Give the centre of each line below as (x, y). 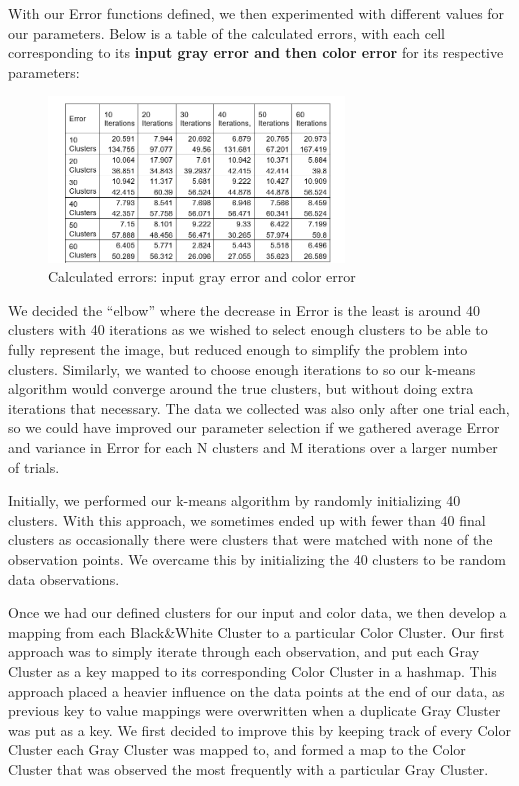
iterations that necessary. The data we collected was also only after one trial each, (259, 407)
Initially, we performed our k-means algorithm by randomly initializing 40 (234, 500)
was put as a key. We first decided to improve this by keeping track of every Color (259, 729)
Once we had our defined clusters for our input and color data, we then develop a (257, 612)
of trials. (34, 466)
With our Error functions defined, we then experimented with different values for (256, 13)
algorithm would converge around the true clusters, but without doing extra (241, 388)
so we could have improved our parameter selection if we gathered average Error (254, 427)
